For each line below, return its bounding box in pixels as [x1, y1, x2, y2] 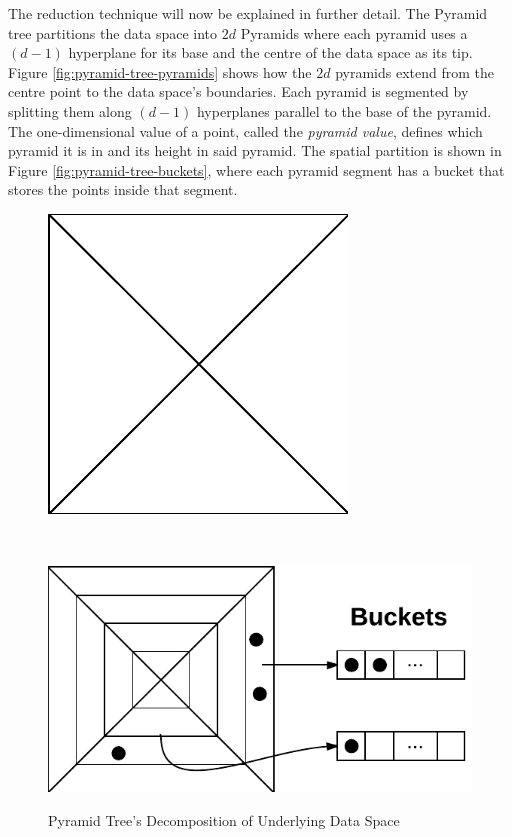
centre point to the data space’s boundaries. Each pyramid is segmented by [8, 81, 469, 102]
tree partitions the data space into [8, 22, 218, 43]
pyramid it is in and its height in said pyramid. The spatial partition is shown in [8, 140, 502, 161]
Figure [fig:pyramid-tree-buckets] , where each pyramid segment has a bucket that [8, 159, 505, 180]
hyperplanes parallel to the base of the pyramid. [196, 100, 492, 121]
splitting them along [8, 100, 132, 121]
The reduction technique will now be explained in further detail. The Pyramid [8, 3, 488, 23]
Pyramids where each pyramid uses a [240, 22, 468, 43]
